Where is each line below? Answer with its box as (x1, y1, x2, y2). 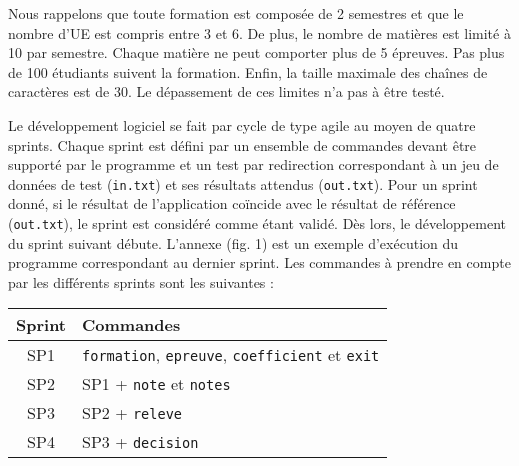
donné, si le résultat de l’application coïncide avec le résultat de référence (8, 193, 456, 214)
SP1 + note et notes (82, 372, 231, 396)
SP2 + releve (82, 401, 183, 425)
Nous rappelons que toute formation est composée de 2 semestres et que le (8, 3, 464, 23)
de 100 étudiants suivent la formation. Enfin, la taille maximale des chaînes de (8, 61, 488, 82)
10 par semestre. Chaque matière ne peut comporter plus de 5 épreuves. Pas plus (8, 42, 505, 63)
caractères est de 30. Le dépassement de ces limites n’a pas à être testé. (8, 81, 445, 102)
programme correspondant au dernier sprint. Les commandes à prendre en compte (8, 252, 511, 273)
